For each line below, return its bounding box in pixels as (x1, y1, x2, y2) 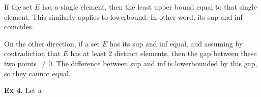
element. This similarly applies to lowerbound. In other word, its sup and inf (4, 11, 243, 22)
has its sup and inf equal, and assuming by (109, 38, 243, 48)
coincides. (4, 21, 34, 32)
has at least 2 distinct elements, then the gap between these (70, 48, 257, 59)
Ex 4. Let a (4, 85, 42, 95)
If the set (4, 2, 33, 12)
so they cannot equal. (4, 68, 71, 78)
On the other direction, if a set (4, 38, 100, 48)
